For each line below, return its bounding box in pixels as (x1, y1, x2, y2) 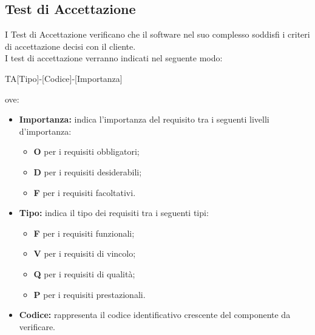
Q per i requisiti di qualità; (33, 267, 135, 280)
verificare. (19, 320, 55, 333)
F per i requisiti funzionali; (33, 226, 135, 239)
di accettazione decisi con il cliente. (5, 39, 136, 52)
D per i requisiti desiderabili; (33, 165, 142, 178)
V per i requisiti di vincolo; (33, 247, 136, 260)
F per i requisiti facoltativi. (33, 186, 136, 198)
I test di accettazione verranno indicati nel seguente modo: (5, 52, 223, 64)
